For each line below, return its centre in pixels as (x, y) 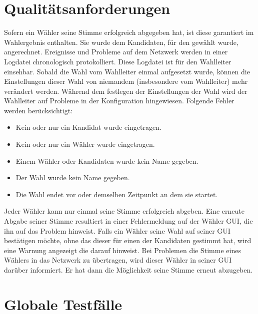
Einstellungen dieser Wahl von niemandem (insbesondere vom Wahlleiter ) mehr (126, 81)
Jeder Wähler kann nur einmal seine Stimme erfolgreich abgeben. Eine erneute (124, 211)
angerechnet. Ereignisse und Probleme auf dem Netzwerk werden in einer (116, 52)
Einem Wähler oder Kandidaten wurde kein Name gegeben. (107, 160)
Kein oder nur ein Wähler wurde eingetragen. (85, 144)
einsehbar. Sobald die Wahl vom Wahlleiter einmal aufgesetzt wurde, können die (127, 71)
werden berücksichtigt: (38, 110)
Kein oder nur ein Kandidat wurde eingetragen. (88, 127)
